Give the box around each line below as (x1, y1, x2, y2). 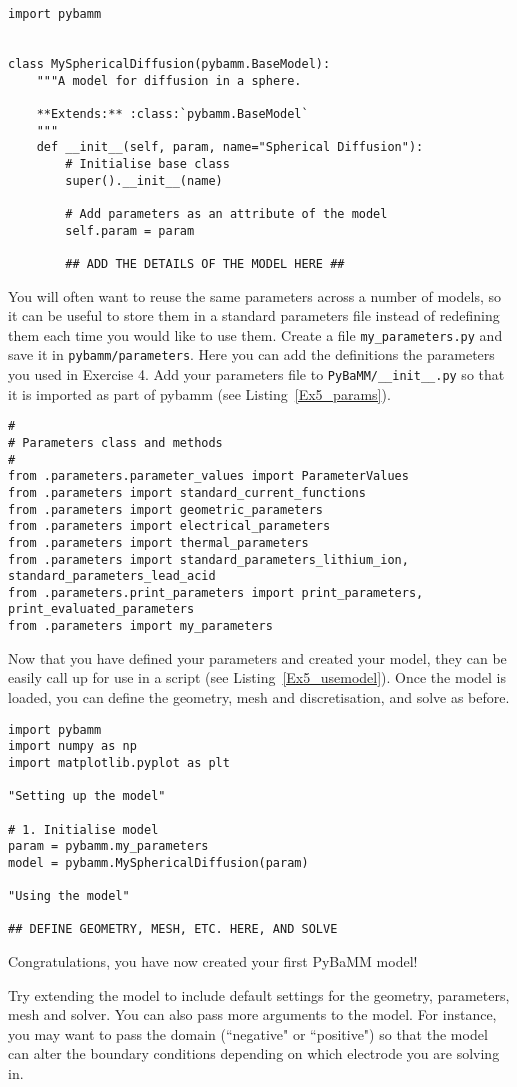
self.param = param (65, 223, 195, 238)
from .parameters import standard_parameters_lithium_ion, (8, 552, 409, 567)
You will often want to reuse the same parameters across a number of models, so (8, 285, 501, 306)
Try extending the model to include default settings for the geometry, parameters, (8, 984, 510, 1005)
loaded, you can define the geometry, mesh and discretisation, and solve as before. (8, 686, 510, 707)
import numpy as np (8, 739, 137, 754)
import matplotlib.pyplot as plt (8, 755, 230, 770)
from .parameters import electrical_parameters (8, 519, 331, 534)
